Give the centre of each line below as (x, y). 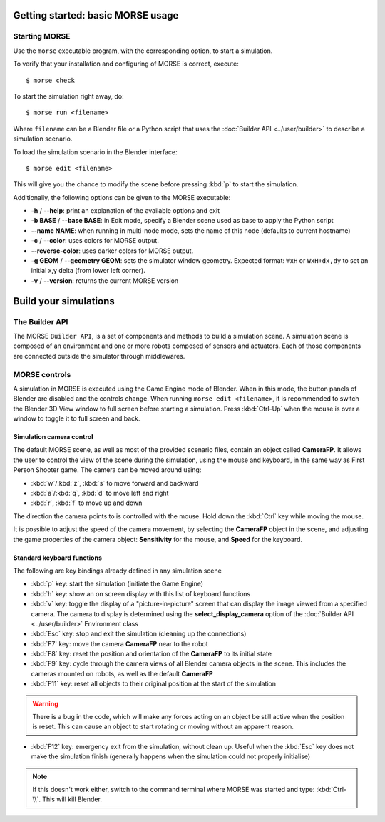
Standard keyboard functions (58, 558)
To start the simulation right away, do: (68, 96)
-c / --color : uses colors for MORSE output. (95, 241)
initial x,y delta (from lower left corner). (88, 271)
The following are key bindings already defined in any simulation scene (118, 571)
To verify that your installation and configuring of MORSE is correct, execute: (126, 64)
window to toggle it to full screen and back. (77, 418)
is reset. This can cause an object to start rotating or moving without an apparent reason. (163, 727)
